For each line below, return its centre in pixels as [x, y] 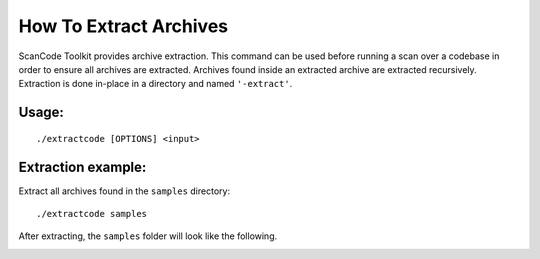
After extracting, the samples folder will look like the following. [148, 236]
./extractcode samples [92, 214]
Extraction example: [82, 166]
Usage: [41, 112]
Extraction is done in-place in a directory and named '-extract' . [155, 84]
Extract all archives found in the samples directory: [124, 191]
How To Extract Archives [123, 26]
